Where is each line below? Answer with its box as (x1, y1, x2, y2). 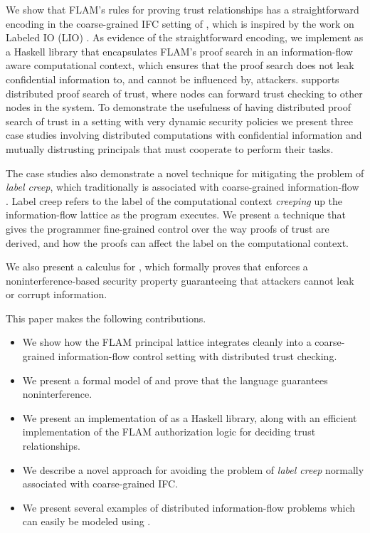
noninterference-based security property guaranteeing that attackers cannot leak (6, 273, 354, 287)
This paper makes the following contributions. (6, 310, 206, 325)
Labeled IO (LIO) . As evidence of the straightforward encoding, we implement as (6, 30, 364, 45)
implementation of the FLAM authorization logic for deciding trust (22, 424, 316, 439)
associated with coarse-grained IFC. (22, 476, 179, 491)
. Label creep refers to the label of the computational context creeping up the (6, 193, 343, 208)
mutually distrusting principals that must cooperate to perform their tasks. (6, 141, 334, 156)
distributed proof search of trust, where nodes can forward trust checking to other (6, 85, 363, 100)
